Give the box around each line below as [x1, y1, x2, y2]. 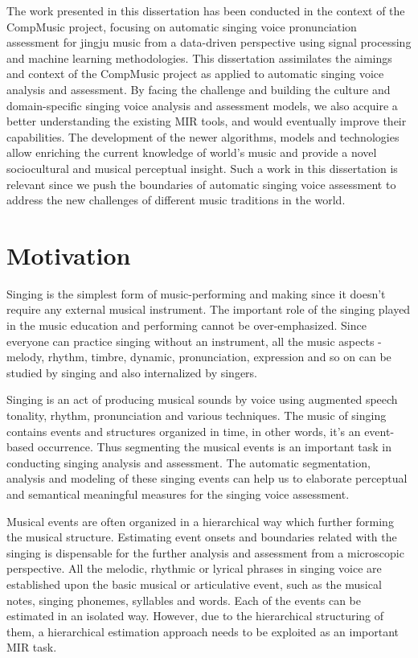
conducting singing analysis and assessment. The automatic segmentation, [6, 454, 371, 471]
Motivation [6, 238, 131, 271]
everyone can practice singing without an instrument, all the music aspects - [6, 332, 382, 349]
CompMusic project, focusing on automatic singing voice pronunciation [6, 18, 357, 35]
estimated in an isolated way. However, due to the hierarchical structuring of [6, 607, 384, 624]
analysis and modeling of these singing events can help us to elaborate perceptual [6, 470, 408, 487]
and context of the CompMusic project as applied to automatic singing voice [6, 65, 384, 82]
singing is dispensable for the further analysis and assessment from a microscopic [6, 544, 404, 561]
